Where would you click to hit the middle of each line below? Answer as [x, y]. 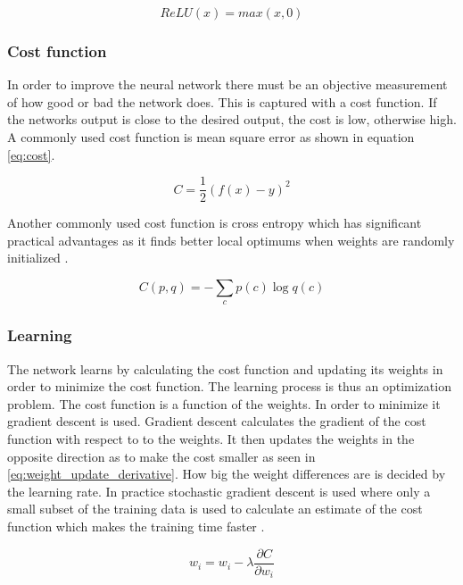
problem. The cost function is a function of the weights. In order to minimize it [224, 403]
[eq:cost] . [31, 154]
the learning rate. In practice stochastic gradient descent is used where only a [219, 491]
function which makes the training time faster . [136, 526]
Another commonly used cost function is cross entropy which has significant [215, 223]
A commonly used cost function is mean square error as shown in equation [211, 137]
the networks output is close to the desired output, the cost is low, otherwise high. [232, 119]
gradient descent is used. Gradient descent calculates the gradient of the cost [217, 421]
